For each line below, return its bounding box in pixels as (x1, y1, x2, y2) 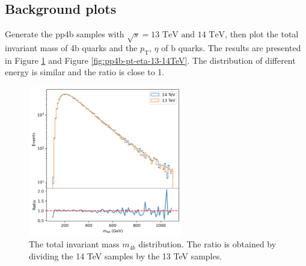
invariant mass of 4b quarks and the (5, 41, 138, 54)
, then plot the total (225, 28, 299, 40)
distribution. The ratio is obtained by (138, 238, 277, 250)
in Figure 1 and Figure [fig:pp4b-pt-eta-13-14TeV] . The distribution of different (5, 54, 296, 66)
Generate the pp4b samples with (5, 28, 124, 40)
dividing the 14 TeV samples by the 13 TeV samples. (29, 250, 222, 262)
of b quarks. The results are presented (161, 41, 301, 54)
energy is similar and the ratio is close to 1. (5, 66, 165, 78)
